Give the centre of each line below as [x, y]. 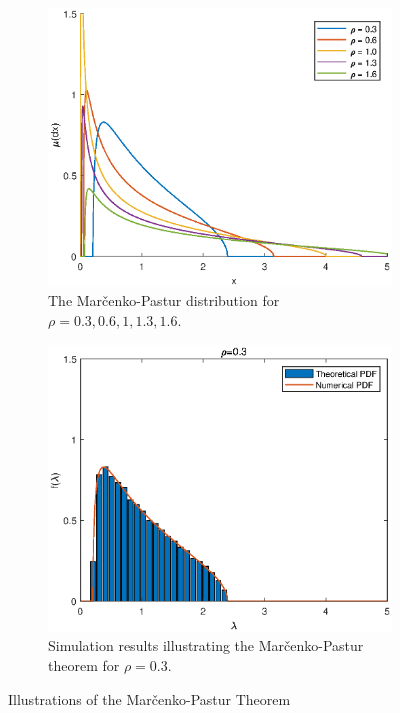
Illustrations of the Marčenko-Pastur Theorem [149, 698]
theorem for [84, 665]
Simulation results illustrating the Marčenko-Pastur [206, 645]
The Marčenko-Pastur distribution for [164, 300]
